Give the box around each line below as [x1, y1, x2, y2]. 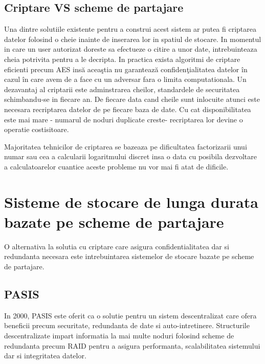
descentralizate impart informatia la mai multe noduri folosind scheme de [4, 330, 234, 340]
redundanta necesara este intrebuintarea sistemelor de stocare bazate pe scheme [4, 251, 254, 262]
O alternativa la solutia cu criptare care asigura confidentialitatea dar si [4, 241, 229, 251]
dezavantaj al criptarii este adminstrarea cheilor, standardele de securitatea [4, 83, 240, 94]
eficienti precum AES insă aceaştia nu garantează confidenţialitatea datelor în [4, 63, 248, 74]
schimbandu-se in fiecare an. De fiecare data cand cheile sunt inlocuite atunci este [4, 94, 260, 104]
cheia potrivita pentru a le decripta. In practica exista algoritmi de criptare [4, 53, 240, 64]
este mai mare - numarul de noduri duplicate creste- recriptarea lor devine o [4, 114, 243, 124]
